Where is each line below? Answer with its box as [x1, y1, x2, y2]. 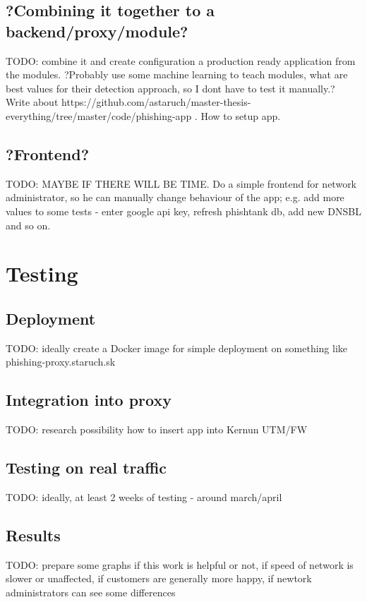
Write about [6, 95, 59, 109]
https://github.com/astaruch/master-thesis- [61, 95, 251, 109]
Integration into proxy [6, 389, 172, 411]
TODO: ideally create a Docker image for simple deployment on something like [6, 340, 348, 355]
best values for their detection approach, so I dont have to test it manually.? [6, 80, 335, 95]
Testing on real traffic [6, 457, 167, 478]
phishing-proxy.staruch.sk [6, 354, 116, 369]
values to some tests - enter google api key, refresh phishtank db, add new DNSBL [6, 203, 361, 218]
